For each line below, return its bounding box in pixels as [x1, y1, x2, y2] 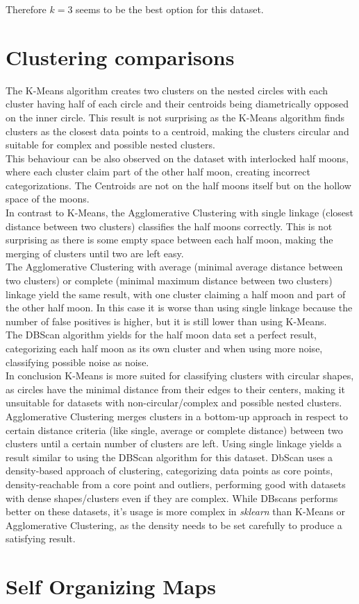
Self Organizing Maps [6, 572, 216, 601]
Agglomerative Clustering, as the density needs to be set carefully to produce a [6, 517, 342, 532]
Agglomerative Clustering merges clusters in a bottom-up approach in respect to [6, 408, 348, 423]
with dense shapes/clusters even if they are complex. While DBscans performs [6, 490, 338, 505]
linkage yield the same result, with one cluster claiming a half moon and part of [6, 286, 346, 301]
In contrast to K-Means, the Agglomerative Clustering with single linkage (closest [6, 205, 354, 220]
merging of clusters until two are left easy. [6, 245, 184, 260]
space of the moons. [6, 191, 90, 206]
